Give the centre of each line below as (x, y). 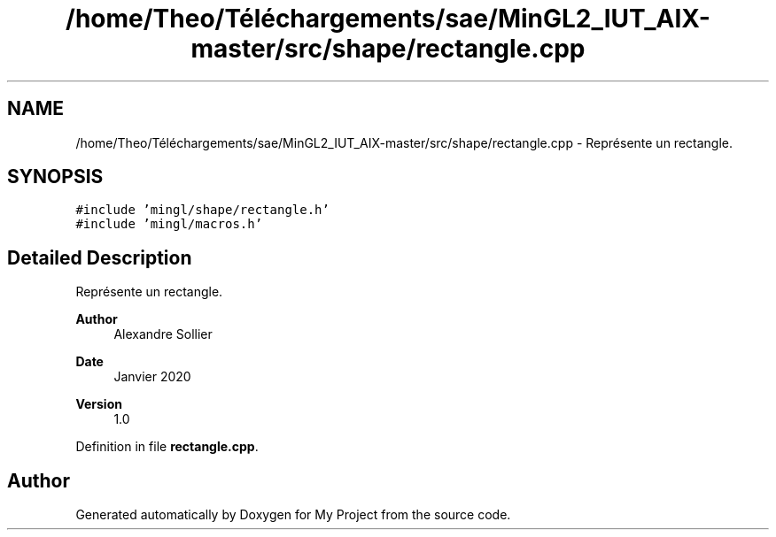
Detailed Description (100, 257)
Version (99, 404)
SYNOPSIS (55, 177)
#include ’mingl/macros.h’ (169, 224)
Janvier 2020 (152, 377)
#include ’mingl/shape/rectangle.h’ (202, 210)
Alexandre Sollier (163, 334)
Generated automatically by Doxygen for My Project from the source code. (293, 515)
